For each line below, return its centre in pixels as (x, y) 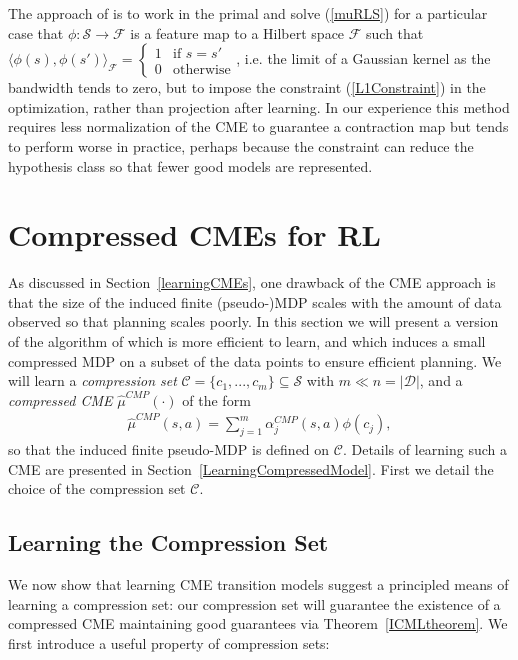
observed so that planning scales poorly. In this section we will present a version (253, 321)
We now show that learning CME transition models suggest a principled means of (258, 583)
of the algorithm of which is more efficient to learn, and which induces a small (247, 341)
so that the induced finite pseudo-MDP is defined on (169, 448)
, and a (441, 380)
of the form (216, 399)
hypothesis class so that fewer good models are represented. (190, 165)
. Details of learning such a (425, 448)
